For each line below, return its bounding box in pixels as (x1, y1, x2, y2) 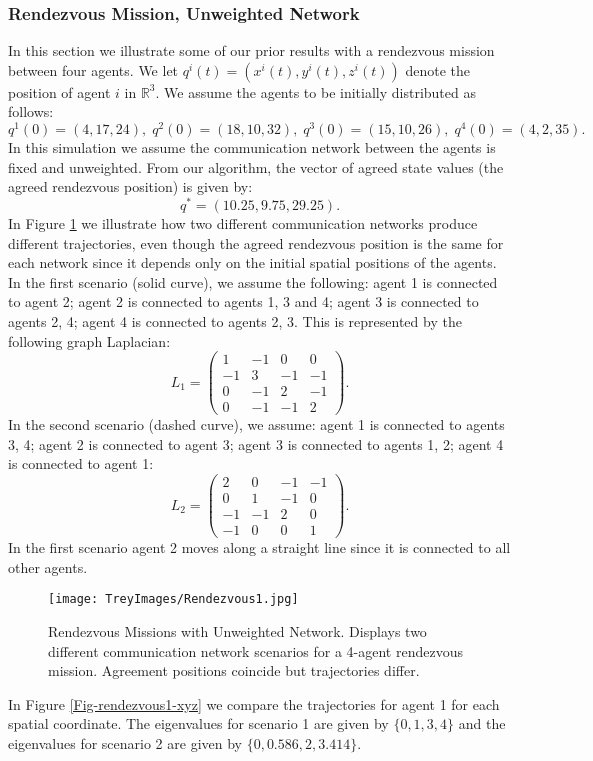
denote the (405, 59, 470, 80)
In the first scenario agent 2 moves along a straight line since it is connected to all (8, 537, 511, 558)
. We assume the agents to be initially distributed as (155, 81, 476, 102)
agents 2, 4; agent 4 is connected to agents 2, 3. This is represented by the (8, 310, 462, 331)
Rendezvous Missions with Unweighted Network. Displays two (48, 621, 427, 642)
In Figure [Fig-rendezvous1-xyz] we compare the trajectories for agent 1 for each (8, 693, 500, 714)
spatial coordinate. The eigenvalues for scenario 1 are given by (8, 713, 389, 734)
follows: (8, 101, 54, 122)
